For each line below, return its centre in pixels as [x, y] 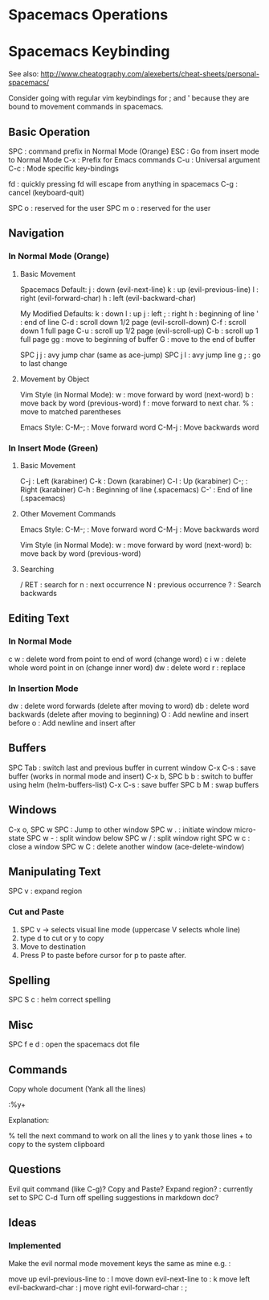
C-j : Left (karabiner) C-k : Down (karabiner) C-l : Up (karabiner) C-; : [134, 481]
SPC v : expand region [45, 891]
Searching [37, 569]
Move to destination [53, 946]
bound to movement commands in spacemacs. [86, 107]
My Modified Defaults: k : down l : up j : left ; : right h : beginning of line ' [139, 313]
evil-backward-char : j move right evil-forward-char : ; [98, 1287]
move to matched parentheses [71, 411]
